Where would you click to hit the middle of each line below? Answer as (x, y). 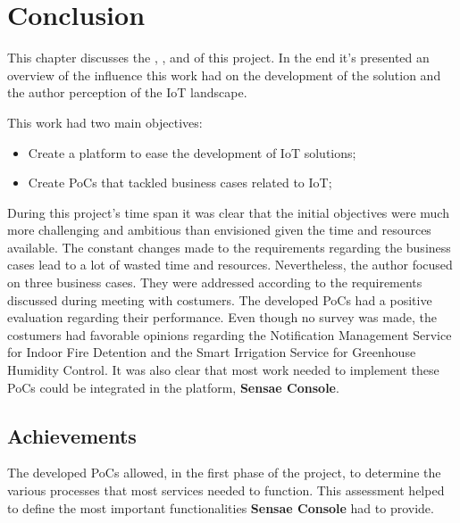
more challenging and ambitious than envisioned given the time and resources (219, 230)
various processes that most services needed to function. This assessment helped (226, 490)
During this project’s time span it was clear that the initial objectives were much (228, 212)
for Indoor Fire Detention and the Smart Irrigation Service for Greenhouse (212, 352)
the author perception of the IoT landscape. (127, 92)
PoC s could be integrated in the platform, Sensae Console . (173, 387)
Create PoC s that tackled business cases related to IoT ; (180, 183)
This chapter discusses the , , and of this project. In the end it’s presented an (218, 58)
